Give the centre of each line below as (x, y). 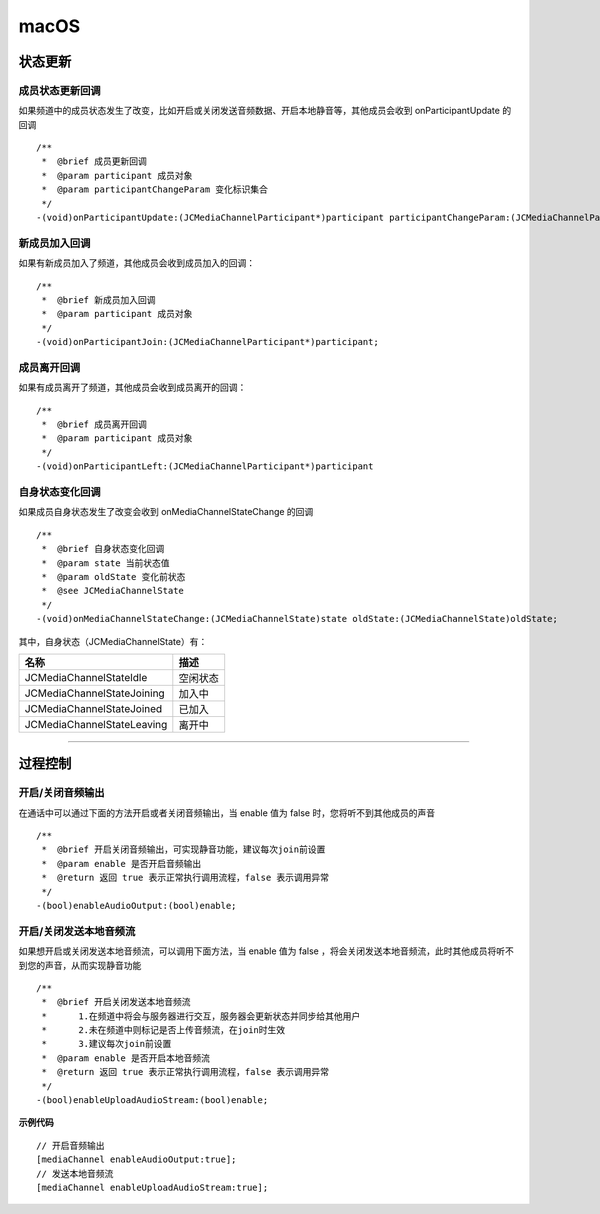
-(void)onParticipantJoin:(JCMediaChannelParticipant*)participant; (207, 342)
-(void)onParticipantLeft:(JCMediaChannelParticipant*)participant (205, 466)
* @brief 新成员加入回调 (98, 299)
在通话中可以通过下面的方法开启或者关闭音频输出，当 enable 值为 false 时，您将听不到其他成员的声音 (226, 812)
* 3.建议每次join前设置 (106, 1044)
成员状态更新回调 (59, 90)
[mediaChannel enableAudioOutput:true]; (136, 1159)
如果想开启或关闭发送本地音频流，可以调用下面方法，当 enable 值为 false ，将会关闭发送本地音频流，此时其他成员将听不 (266, 951)
